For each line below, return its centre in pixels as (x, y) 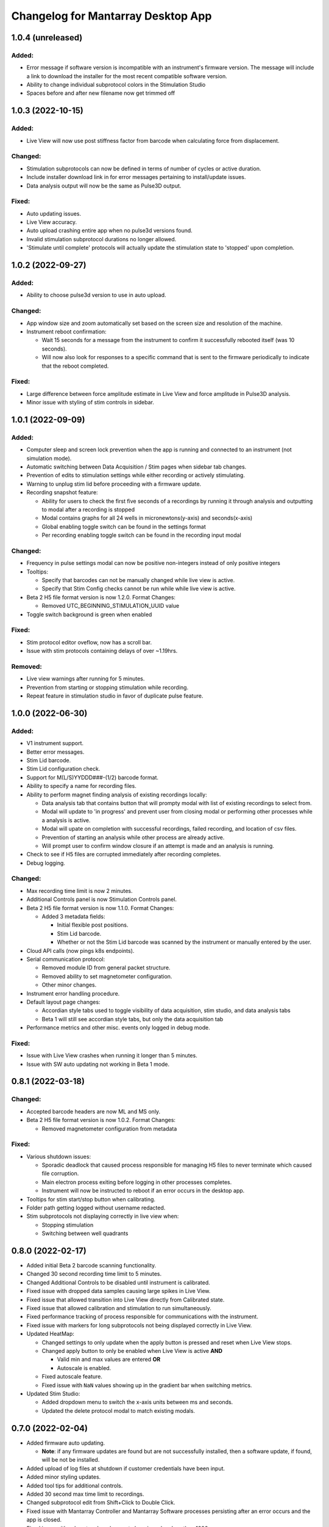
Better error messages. (55, 752)
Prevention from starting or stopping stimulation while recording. (108, 687)
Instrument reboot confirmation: (66, 331)
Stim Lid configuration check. (63, 769)
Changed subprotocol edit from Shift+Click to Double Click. (101, 1503)
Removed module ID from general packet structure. (106, 968)
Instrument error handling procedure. (73, 993)
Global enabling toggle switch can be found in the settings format (124, 527)
